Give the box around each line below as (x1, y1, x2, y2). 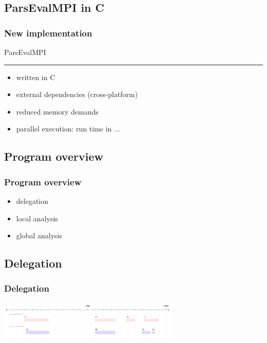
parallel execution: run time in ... (16, 123, 120, 134)
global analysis (16, 230, 63, 241)
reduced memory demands (16, 106, 99, 117)
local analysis (16, 213, 58, 223)
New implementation (4, 26, 92, 39)
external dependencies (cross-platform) (16, 89, 138, 100)
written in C (16, 71, 55, 82)
